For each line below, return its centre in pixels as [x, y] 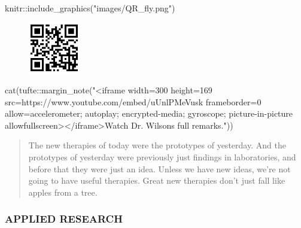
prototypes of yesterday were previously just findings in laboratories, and [162, 156]
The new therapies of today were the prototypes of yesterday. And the [157, 145]
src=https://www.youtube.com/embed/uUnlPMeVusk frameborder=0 [133, 101]
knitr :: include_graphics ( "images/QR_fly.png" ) [90, 8]
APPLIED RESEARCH [64, 219]
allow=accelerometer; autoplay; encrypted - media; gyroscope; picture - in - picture [149, 113]
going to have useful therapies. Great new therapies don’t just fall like [157, 180]
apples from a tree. [63, 192]
